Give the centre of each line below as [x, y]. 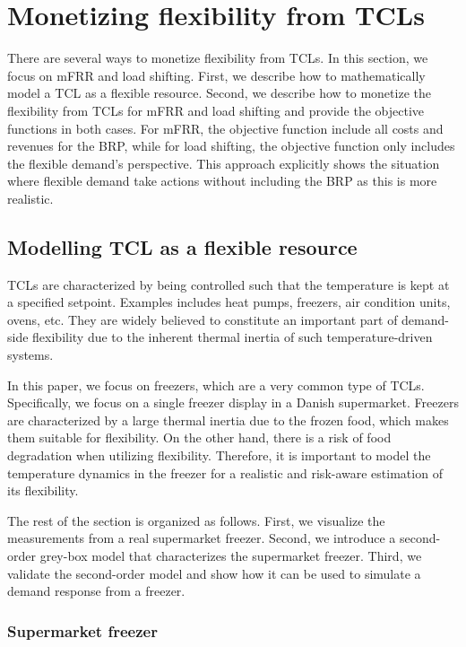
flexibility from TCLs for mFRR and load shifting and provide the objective [216, 110]
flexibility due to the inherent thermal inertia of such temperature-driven [233, 337]
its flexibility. [43, 490]
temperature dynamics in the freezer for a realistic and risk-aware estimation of [225, 472]
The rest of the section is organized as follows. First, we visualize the [196, 520]
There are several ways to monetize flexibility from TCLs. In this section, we [218, 58]
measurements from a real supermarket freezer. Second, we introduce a [202, 538]
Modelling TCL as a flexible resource [182, 246]
